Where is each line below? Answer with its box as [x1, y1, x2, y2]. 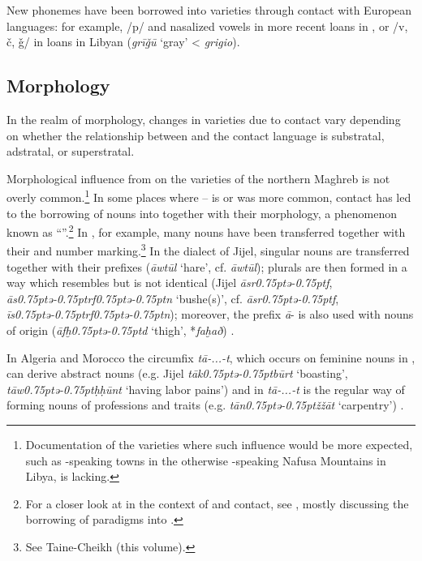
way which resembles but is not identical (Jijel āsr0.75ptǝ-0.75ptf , [6, 274, 333, 291]
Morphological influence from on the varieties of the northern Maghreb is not [6, 169, 390, 186]
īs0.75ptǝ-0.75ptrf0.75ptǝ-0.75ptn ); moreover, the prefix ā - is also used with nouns [6, 306, 414, 323]
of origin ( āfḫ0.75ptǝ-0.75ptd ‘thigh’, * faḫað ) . [6, 322, 235, 339]
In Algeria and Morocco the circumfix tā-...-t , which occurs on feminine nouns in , [6, 349, 416, 366]
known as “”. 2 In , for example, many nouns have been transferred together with [6, 221, 406, 240]
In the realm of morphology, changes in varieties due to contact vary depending [6, 110, 401, 127]
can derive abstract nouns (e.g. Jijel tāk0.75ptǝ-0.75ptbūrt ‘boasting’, [6, 365, 348, 382]
